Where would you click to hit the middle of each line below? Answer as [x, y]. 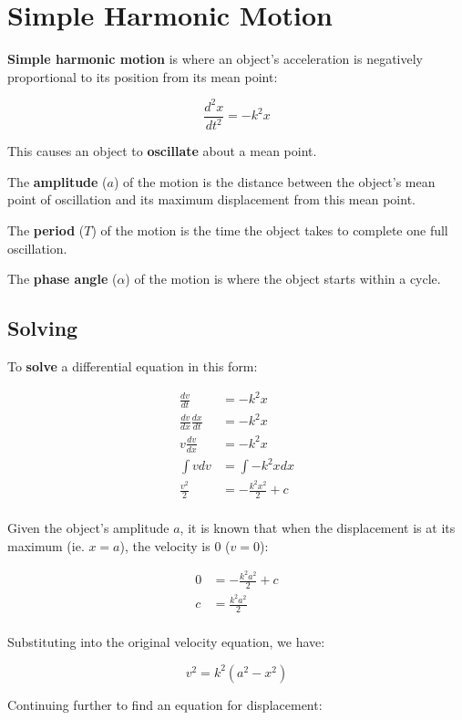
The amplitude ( [57, 181]
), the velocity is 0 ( [175, 545]
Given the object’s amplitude [88, 528]
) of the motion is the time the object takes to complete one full [270, 230]
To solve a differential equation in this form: [133, 365]
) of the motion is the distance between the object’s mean [274, 181]
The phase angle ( [62, 279]
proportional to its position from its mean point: [143, 76]
